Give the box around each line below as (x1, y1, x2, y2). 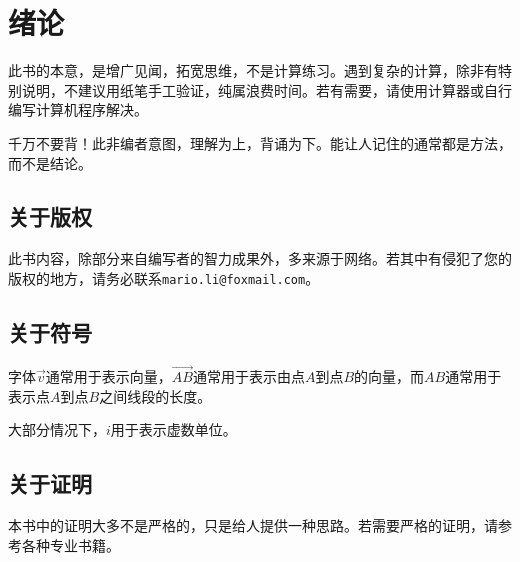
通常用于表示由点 (192, 365, 305, 386)
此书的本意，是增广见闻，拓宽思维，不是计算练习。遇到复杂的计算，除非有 (8, 60, 498, 81)
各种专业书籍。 (21, 534, 120, 555)
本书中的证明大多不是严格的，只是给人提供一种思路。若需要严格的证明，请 (8, 514, 498, 535)
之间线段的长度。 (99, 385, 212, 406)
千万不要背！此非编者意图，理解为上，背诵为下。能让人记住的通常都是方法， (8, 132, 512, 153)
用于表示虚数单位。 (110, 419, 237, 440)
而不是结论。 (8, 152, 92, 173)
